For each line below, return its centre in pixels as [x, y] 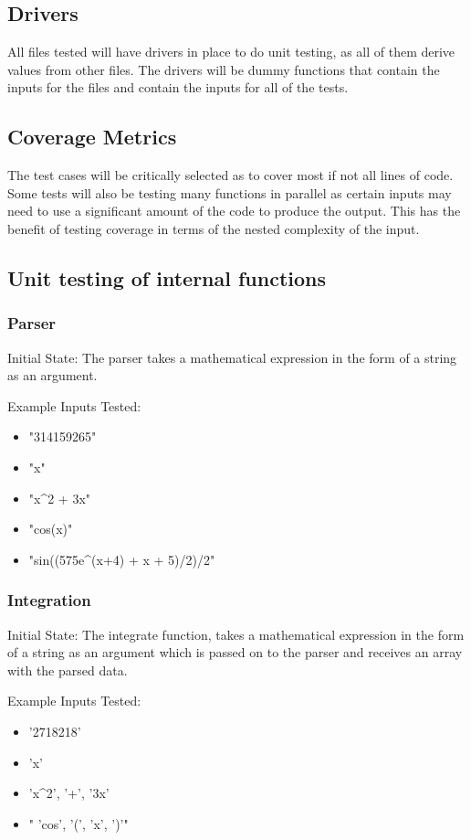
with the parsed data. [68, 670]
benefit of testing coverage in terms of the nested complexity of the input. [214, 228]
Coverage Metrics [92, 137]
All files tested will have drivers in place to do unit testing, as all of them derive [231, 52]
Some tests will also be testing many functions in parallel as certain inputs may [230, 192]
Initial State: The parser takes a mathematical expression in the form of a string [232, 357]
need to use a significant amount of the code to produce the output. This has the [234, 211]
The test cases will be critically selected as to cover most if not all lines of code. [230, 175]
